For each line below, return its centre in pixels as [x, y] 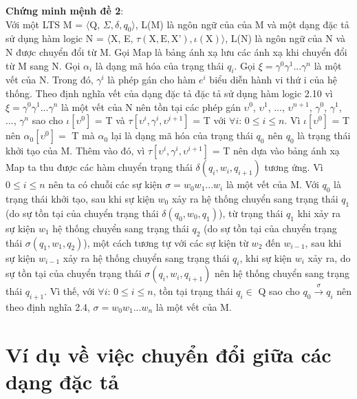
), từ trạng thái [251, 213]
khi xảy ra [319, 213]
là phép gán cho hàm [152, 80]
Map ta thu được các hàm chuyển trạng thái [99, 167]
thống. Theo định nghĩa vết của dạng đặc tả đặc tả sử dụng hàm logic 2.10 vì [169, 93]
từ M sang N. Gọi [43, 65]
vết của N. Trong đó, [50, 80]
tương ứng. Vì [294, 167]
